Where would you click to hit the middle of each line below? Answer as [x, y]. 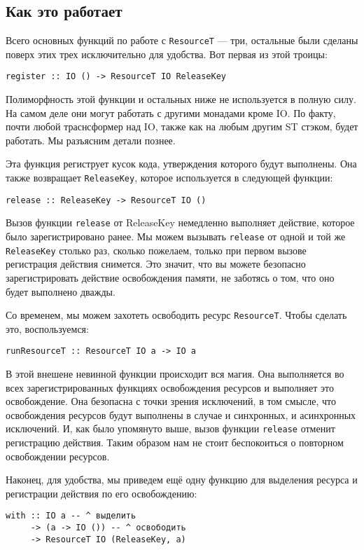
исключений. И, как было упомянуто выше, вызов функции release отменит [170, 428]
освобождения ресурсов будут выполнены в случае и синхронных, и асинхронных [181, 414]
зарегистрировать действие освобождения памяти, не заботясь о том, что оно [170, 277]
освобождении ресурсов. [58, 456]
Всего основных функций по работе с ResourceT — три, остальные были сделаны [182, 40]
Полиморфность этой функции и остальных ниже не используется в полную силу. [181, 99]
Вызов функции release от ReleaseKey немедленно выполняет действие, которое [180, 222]
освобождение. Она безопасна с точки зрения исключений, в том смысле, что [171, 401]
